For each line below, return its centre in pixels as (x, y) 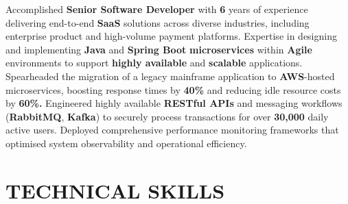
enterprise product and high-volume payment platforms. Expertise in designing (171, 36)
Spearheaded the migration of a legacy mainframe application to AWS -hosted (170, 76)
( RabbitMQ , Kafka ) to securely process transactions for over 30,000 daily (167, 116)
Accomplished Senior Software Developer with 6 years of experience (157, 9)
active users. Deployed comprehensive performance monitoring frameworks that (172, 130)
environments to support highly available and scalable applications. (154, 63)
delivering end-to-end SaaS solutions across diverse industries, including (158, 22)
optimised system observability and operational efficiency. (126, 143)
